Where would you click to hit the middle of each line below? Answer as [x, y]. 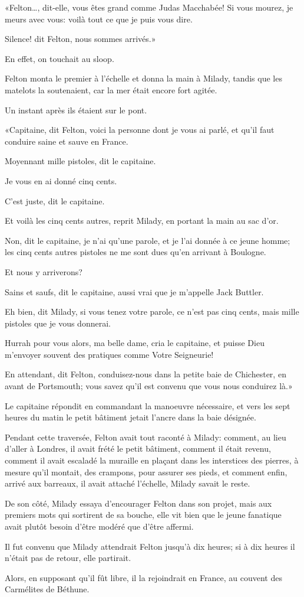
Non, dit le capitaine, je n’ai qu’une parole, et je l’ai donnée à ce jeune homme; [148, 240]
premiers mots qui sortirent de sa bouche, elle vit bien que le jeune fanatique [143, 515]
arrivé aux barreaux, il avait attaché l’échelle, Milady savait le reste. [128, 483]
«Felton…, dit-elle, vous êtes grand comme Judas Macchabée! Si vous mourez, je [149, 7]
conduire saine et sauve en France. [67, 141]
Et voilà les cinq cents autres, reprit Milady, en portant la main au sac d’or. [142, 221]
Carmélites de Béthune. [47, 589]
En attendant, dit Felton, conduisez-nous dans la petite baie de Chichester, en [146, 374]
